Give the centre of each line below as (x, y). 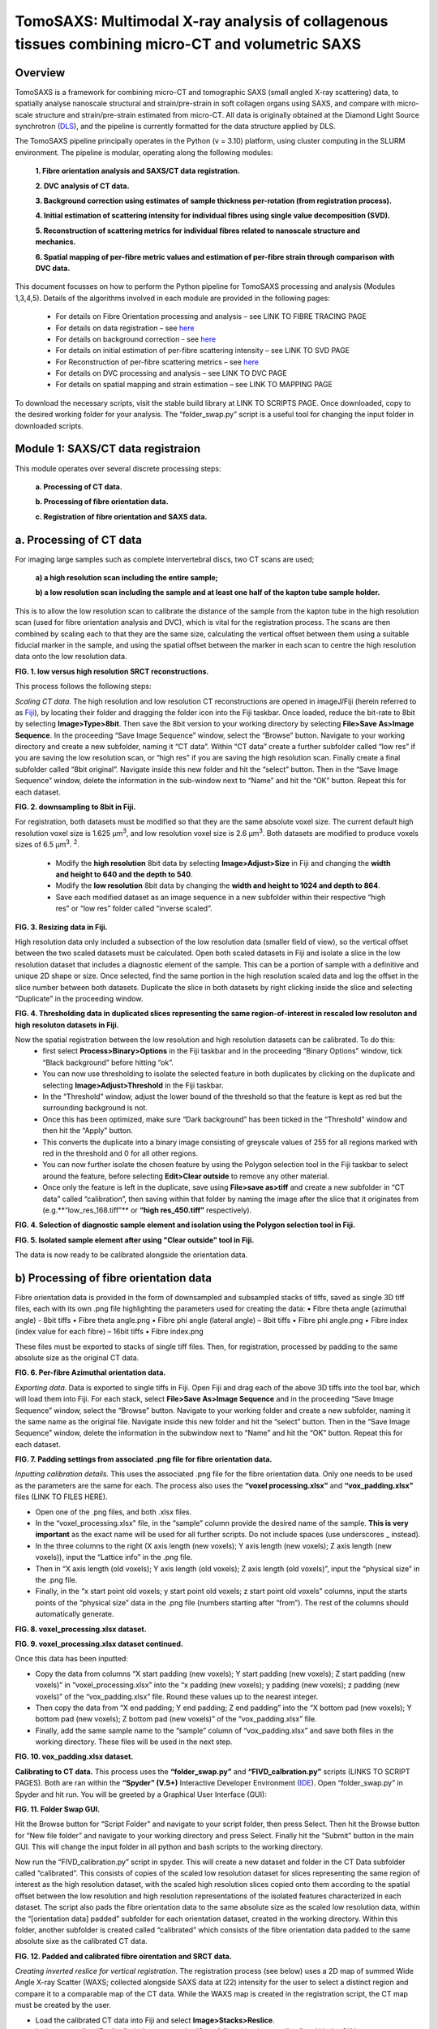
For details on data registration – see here (125, 328)
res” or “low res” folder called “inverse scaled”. (134, 908)
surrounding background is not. (95, 1108)
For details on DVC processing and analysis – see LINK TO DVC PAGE (171, 373)
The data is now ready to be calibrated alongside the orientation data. (131, 1255)
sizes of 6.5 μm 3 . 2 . (47, 844)
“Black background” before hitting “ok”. (108, 1062)
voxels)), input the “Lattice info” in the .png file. (114, 1557)
